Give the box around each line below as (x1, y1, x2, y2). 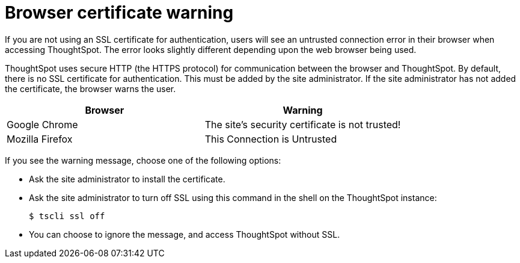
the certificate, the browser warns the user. (5, 83, 176, 94)
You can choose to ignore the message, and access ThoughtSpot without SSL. (29, 229, 340, 240)
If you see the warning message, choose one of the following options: (5, 155, 281, 166)
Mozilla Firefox (7, 132, 73, 145)
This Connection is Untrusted (204, 132, 337, 145)
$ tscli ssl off (29, 211, 105, 221)
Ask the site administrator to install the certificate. (29, 173, 225, 184)
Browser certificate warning (5, 2, 234, 23)
